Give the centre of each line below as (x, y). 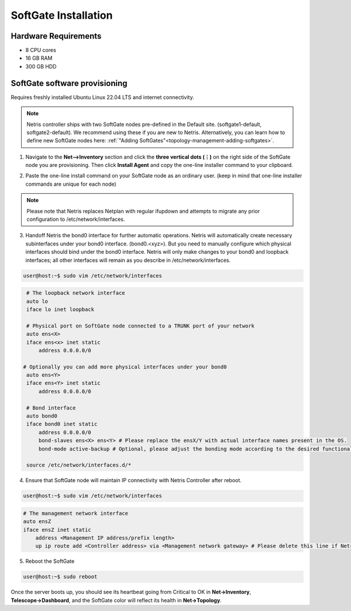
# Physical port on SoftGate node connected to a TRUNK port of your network (140, 326)
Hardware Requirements (56, 36)
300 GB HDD (41, 66)
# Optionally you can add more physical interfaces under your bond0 (125, 367)
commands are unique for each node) (71, 184)
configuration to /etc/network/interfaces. (76, 219)
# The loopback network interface (76, 293)
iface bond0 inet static (62, 424)
